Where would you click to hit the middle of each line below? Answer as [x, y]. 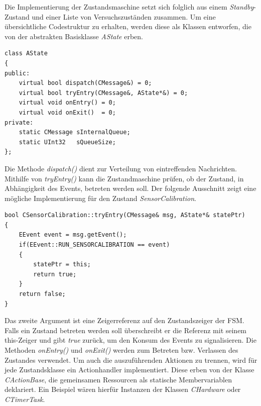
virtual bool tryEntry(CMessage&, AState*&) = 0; [103, 93]
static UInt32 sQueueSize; [67, 142]
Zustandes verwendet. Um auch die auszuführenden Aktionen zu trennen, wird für [131, 360]
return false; [42, 294]
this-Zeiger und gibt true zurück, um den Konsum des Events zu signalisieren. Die [130, 340]
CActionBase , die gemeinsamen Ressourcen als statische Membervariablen [118, 379]
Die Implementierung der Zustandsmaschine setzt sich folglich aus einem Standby [129, 7]
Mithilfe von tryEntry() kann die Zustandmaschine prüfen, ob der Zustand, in [124, 178]
